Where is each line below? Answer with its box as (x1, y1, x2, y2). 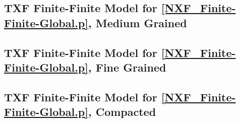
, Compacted (88, 104, 156, 119)
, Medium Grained (88, 15, 187, 30)
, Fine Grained (88, 59, 166, 75)
